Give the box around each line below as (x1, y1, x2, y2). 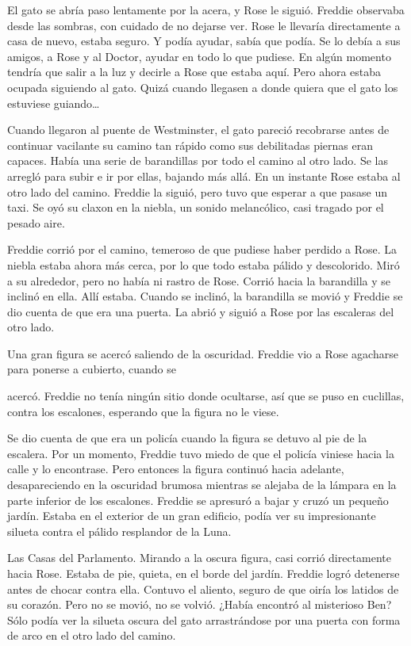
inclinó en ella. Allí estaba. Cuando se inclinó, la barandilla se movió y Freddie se (7, 288, 403, 304)
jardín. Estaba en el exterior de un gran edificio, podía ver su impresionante (7, 507, 376, 524)
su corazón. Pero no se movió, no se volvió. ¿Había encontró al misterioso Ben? (7, 596, 392, 613)
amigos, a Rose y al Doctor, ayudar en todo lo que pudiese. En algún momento (7, 48, 391, 64)
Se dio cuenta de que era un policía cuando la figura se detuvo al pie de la (7, 430, 367, 446)
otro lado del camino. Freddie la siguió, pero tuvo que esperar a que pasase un (7, 183, 388, 200)
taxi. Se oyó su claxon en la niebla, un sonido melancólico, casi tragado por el (7, 199, 384, 216)
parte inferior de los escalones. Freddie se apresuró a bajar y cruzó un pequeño (7, 491, 389, 508)
